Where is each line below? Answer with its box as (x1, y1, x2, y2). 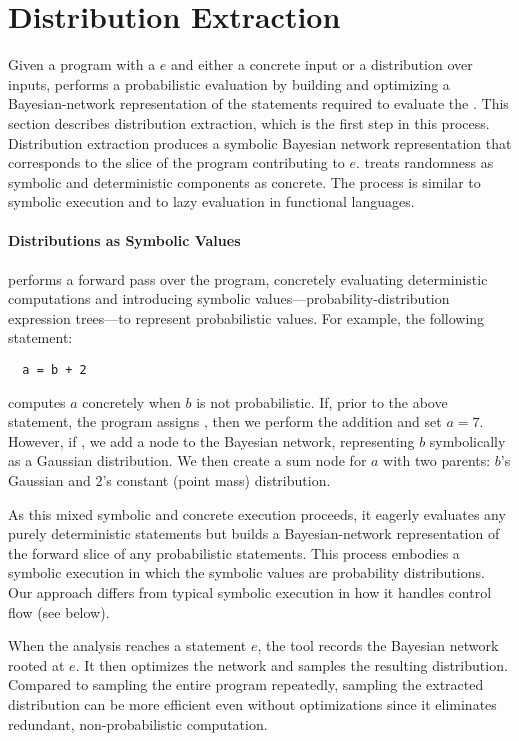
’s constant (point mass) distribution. (102, 470, 331, 491)
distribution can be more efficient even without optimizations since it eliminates (8, 694, 497, 715)
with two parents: (383, 450, 491, 471)
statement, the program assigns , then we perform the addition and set (8, 411, 442, 432)
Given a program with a (8, 54, 156, 75)
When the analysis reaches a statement (8, 635, 247, 656)
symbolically (429, 430, 506, 451)
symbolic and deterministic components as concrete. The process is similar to (8, 171, 481, 192)
